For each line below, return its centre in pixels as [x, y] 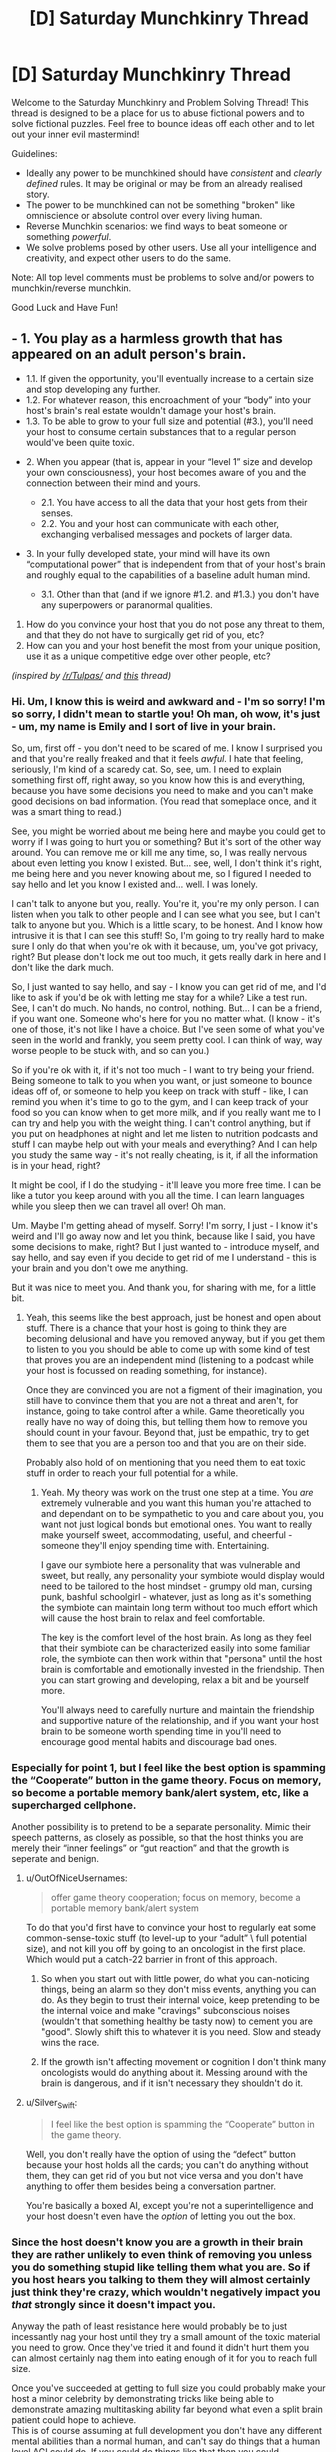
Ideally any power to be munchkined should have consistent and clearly [174, 173]
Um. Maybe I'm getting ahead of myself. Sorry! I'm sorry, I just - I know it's [165, 1226]
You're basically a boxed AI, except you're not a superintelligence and [169, 2206]
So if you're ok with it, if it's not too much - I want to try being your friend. [163, 1070]
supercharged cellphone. [74, 1805]
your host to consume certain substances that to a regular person [161, 431]
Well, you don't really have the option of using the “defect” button [160, 2154]
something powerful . [68, 236]
